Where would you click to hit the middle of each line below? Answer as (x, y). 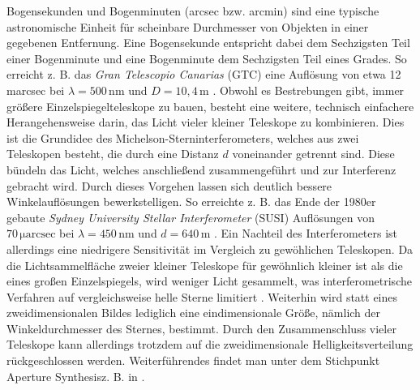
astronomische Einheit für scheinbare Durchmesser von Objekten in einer (188, 26)
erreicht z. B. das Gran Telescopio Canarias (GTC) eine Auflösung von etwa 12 (204, 74)
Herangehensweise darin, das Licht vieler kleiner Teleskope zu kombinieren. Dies (206, 122)
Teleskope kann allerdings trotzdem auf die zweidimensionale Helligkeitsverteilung (210, 344)
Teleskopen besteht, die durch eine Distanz (113, 154)
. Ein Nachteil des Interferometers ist (306, 233)
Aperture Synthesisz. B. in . (76, 376)
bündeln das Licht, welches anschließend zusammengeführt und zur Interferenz (201, 169)
